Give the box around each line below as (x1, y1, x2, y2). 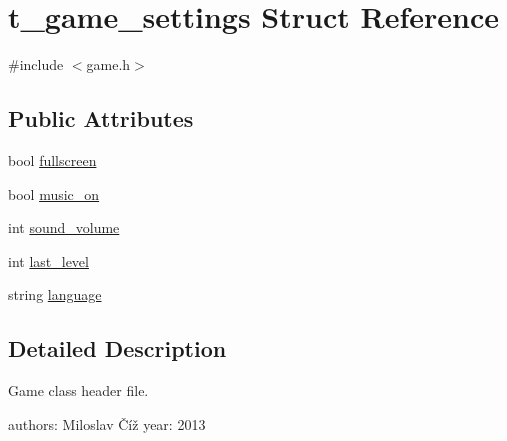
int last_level (8, 250, 89, 271)
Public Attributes (8, 103, 194, 134)
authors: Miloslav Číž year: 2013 (8, 413, 206, 434)
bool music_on (8, 183, 100, 204)
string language (8, 284, 102, 305)
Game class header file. (8, 380, 149, 401)
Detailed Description (8, 333, 227, 364)
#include (8, 54, 64, 75)
